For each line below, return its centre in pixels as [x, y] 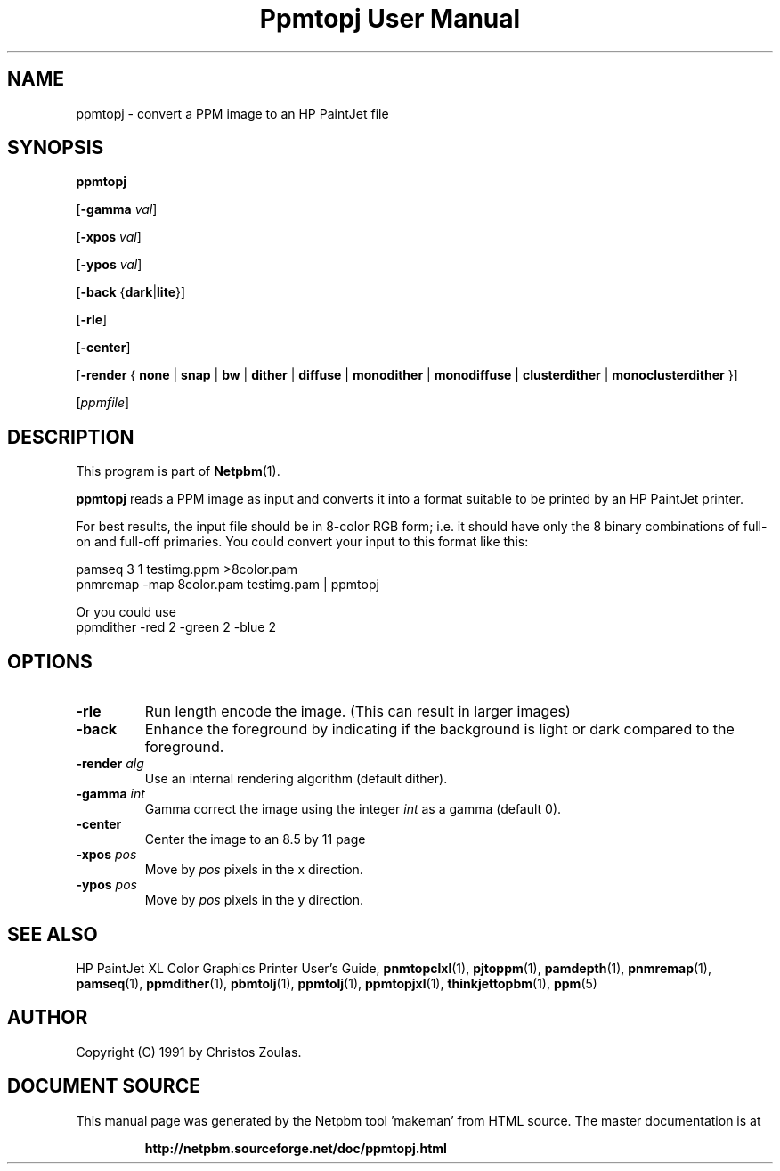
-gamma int [110, 794]
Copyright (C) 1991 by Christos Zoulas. [189, 1052]
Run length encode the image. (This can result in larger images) [357, 712]
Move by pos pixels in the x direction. [254, 870]
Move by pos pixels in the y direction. [254, 900]
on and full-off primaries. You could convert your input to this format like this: [302, 542]
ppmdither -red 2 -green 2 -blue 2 [176, 627]
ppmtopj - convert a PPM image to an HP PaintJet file [232, 113]
